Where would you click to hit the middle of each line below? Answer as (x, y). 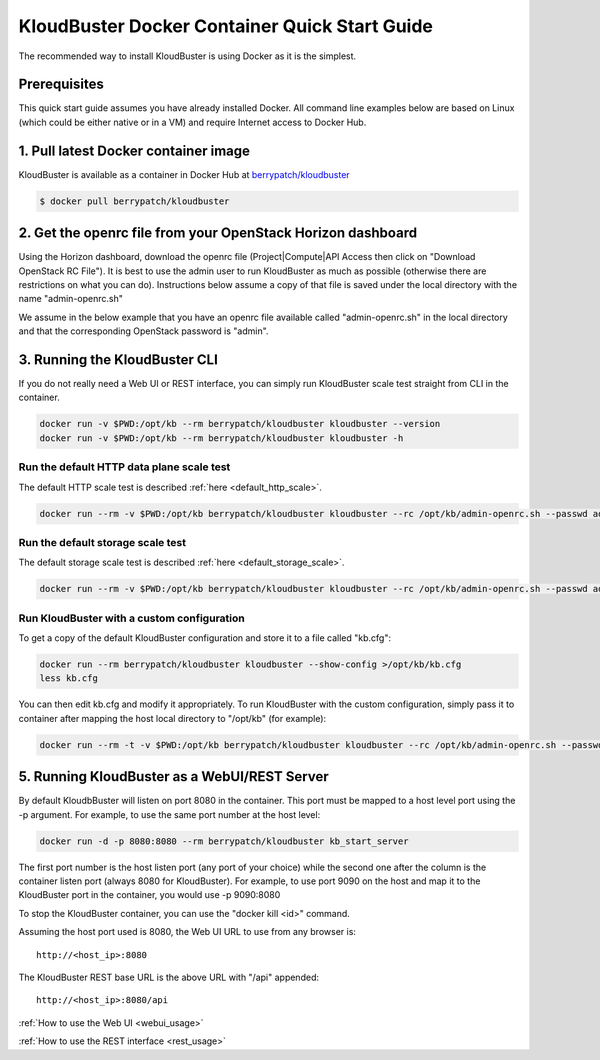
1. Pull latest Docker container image (134, 150)
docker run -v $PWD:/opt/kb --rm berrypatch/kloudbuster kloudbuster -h (221, 438)
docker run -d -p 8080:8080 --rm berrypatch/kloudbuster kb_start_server (224, 841)
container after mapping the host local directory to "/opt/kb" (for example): (172, 718)
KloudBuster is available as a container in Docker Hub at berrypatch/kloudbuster (184, 174)
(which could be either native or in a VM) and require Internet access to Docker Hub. (192, 122)
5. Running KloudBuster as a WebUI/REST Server (173, 776)
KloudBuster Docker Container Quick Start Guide (226, 26)
